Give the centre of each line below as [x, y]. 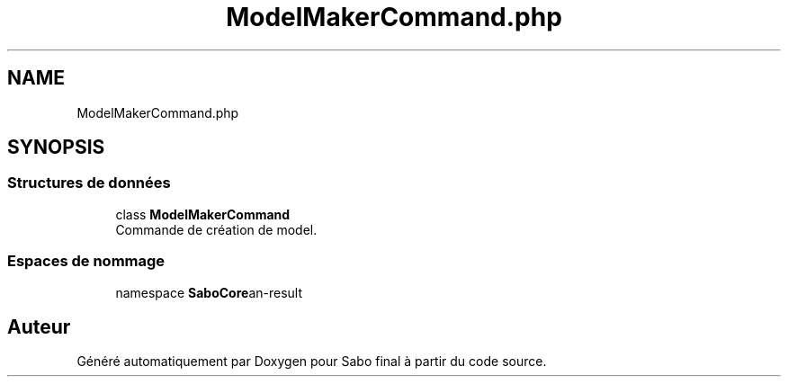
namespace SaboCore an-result [209, 292]
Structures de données [89, 183]
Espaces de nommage [86, 261]
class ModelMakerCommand [203, 214]
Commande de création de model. [216, 229]
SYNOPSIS [56, 147]
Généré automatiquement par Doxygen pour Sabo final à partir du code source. [312, 362]
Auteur [39, 326]
